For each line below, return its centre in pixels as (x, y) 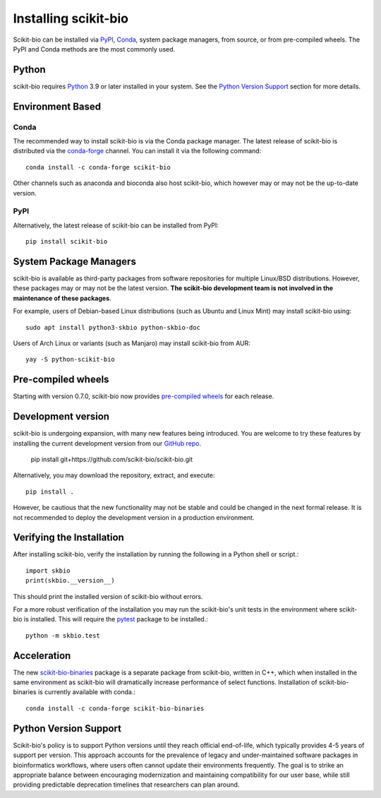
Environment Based (57, 106)
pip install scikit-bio (67, 242)
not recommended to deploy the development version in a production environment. (134, 517)
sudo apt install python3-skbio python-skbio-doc (113, 327)
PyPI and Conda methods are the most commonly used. (94, 49)
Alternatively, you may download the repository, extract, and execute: (114, 475)
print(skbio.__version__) (71, 580)
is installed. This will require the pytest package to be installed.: (116, 619)
